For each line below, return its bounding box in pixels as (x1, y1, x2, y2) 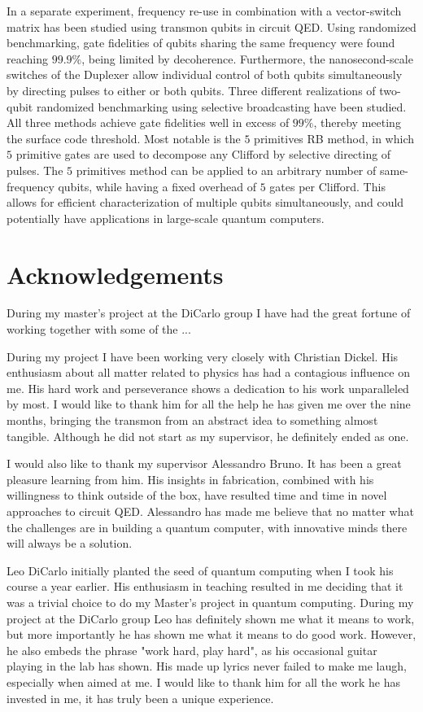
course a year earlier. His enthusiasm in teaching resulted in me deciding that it (7, 578, 403, 595)
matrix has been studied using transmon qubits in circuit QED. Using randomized (7, 18, 416, 35)
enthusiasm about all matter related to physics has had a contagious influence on (7, 364, 410, 381)
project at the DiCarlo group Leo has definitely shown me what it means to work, (7, 609, 415, 627)
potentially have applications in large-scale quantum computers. (7, 209, 325, 226)
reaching (7, 50, 48, 67)
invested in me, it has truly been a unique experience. (7, 689, 274, 706)
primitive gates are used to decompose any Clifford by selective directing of (15, 146, 391, 163)
